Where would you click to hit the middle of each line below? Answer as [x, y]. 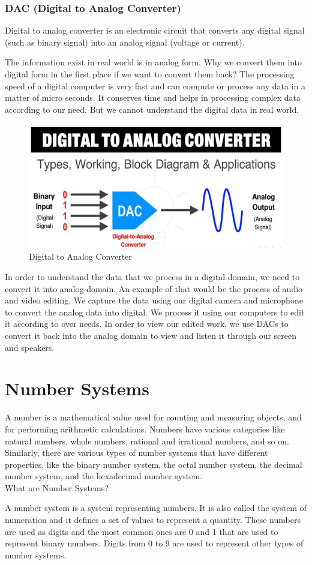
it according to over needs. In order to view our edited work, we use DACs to [147, 324]
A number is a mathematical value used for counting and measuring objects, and [153, 417]
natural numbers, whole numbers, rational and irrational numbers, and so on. [147, 441]
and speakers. [30, 347]
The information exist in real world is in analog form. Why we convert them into [154, 62]
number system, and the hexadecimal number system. [103, 476]
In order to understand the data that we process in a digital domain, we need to [152, 277]
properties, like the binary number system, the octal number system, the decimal [154, 464]
